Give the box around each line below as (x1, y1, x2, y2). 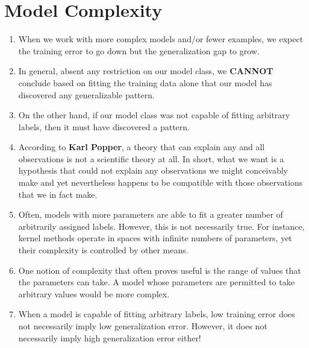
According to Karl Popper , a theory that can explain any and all (18, 141, 265, 153)
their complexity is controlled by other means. (18, 244, 189, 256)
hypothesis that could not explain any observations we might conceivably (18, 164, 288, 177)
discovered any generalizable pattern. (18, 88, 155, 101)
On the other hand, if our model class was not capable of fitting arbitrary (18, 109, 290, 121)
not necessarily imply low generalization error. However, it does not (18, 320, 267, 332)
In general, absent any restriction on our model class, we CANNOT (18, 65, 273, 77)
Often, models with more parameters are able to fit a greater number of (18, 208, 283, 221)
